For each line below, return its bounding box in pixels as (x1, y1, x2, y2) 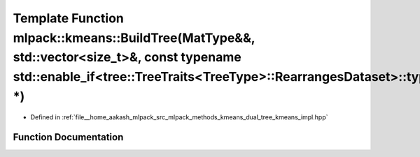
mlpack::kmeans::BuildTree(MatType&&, (13, 30, 255, 45)
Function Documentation (13, 131, 124, 143)
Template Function (13, 10, 124, 26)
